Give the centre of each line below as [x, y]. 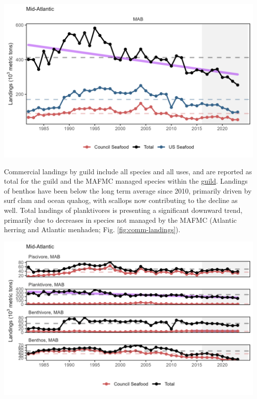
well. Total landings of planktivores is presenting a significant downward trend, [123, 210]
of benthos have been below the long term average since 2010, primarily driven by [128, 190]
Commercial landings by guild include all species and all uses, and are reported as [128, 171]
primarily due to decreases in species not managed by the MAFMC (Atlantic [120, 220]
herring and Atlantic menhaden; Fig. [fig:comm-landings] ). [92, 229]
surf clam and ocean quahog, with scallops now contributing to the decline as [121, 200]
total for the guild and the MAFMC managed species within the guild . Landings [126, 181]
